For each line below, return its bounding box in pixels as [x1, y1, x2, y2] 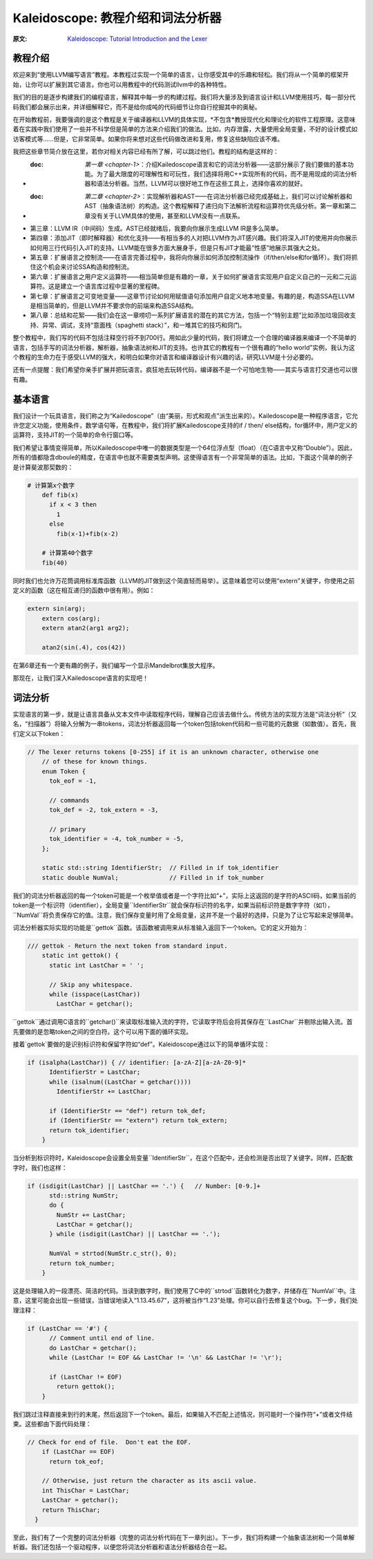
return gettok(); [56, 1383, 115, 1390]
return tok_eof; [49, 1457, 104, 1465]
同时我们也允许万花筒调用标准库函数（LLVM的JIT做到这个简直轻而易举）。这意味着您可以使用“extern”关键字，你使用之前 [12, 576, 355, 585]
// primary [49, 825, 86, 833]
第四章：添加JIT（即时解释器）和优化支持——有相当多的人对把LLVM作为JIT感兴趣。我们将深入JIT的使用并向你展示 [30, 234, 358, 242]
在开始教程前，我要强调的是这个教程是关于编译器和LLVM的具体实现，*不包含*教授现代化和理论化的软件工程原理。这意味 [12, 115, 356, 124]
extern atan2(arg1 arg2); [41, 624, 130, 632]
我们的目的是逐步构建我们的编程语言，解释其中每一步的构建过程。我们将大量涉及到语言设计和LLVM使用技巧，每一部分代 [12, 93, 356, 102]
